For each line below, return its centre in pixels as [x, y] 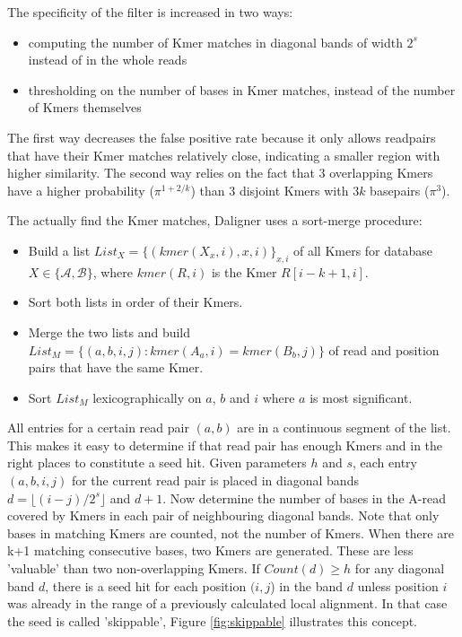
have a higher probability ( [81, 190]
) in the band [307, 585]
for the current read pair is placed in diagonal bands [215, 480]
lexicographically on [147, 397]
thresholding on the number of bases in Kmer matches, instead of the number [242, 89]
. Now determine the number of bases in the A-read [304, 497]
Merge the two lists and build [109, 332]
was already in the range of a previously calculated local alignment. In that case [227, 603]
